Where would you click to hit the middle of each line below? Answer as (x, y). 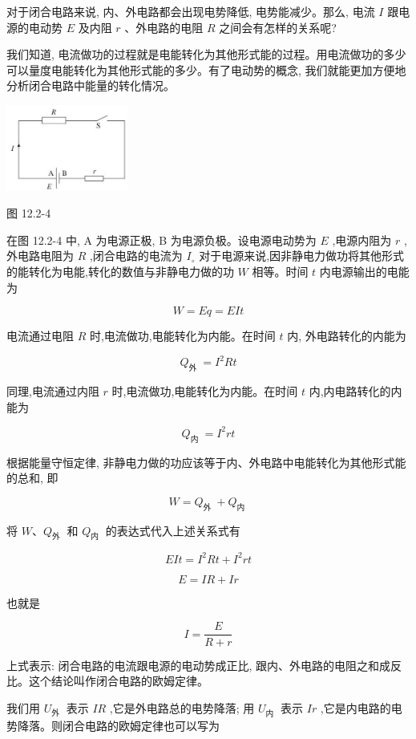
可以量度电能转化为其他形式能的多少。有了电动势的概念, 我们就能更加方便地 (206, 69)
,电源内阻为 (362, 240)
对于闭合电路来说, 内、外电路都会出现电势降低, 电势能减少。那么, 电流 (191, 11)
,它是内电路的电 (361, 707)
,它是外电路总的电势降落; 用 (182, 707)
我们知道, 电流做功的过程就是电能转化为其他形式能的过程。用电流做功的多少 (206, 54)
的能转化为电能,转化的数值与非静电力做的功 (120, 272)
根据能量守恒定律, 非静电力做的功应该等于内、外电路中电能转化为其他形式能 (206, 462)
